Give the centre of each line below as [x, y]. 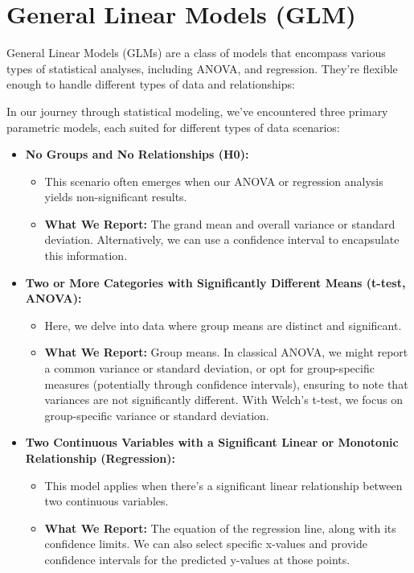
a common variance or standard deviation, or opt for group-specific [209, 368]
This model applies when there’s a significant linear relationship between [223, 485]
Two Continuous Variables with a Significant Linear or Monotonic [212, 442]
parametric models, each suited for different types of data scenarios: [173, 127]
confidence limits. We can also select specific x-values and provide [206, 544]
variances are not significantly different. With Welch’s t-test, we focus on [223, 400]
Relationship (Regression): [100, 458]
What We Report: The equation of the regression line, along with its [220, 528]
